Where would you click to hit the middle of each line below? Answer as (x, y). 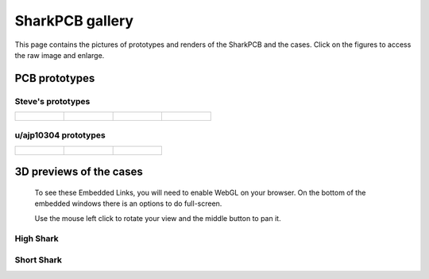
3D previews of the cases (79, 172)
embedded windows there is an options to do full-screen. (128, 203)
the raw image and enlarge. (60, 55)
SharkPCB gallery (74, 21)
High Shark (37, 238)
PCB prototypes (55, 78)
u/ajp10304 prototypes (60, 135)
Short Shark (39, 260)
